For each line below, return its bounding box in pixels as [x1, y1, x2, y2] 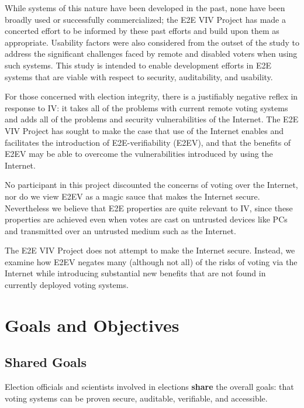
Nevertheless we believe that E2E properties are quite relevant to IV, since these [5, 201, 293, 214]
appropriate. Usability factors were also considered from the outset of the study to [5, 36, 299, 48]
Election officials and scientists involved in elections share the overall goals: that [5, 380, 294, 393]
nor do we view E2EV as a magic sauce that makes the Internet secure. [5, 190, 260, 202]
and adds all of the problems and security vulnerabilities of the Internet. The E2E [5, 113, 299, 125]
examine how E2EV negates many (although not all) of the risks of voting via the [5, 255, 298, 268]
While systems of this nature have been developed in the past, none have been [5, 2, 285, 13]
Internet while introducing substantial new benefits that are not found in [5, 267, 266, 279]
